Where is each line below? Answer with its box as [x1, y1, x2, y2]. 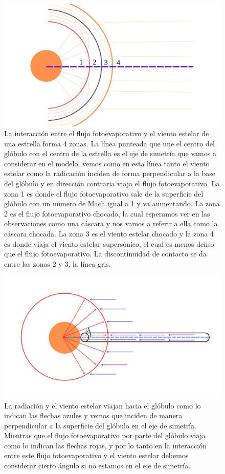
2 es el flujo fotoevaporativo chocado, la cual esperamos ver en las [4, 208, 210, 219]
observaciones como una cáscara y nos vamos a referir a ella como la [4, 218, 218, 229]
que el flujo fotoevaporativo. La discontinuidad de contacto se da [4, 248, 207, 259]
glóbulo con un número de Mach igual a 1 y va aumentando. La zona [4, 198, 220, 209]
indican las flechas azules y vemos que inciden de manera [4, 410, 183, 421]
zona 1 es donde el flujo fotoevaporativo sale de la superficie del [4, 188, 204, 199]
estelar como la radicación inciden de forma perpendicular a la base [4, 168, 215, 179]
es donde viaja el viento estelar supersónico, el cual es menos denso [4, 238, 214, 249]
